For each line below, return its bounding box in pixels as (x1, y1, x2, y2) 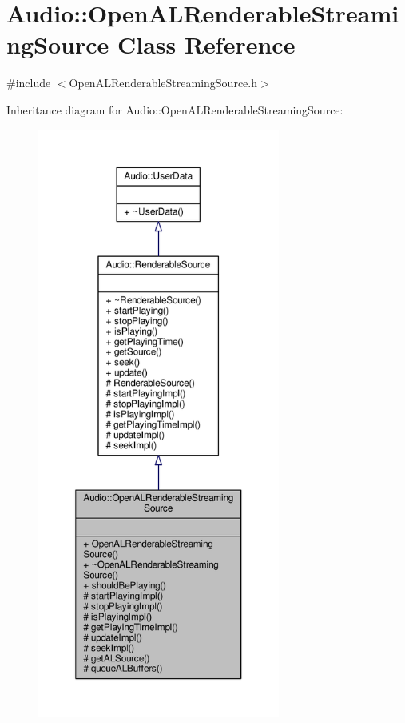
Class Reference (117, 28, 296, 61)
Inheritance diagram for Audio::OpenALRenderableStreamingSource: (6, 101, 343, 118)
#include (6, 74, 51, 91)
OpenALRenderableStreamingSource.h (69, 74, 257, 91)
